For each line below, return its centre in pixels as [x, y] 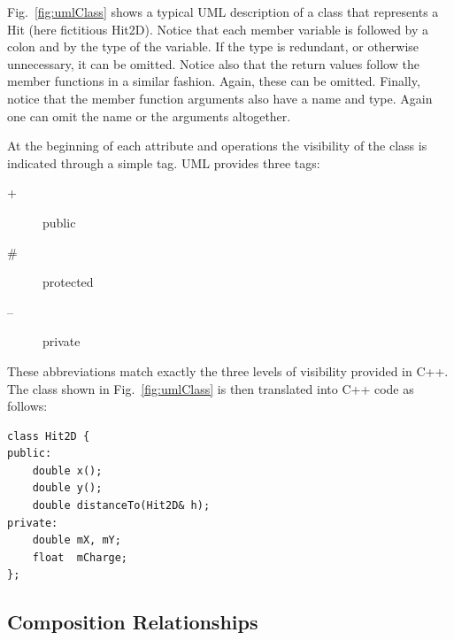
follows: [27, 406]
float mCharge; [80, 557]
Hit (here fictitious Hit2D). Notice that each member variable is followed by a [218, 29]
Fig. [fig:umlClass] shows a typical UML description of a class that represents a [223, 12]
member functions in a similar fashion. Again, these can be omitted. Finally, [214, 81]
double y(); [67, 488]
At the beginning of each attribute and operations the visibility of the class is [217, 146]
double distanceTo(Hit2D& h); [121, 506]
